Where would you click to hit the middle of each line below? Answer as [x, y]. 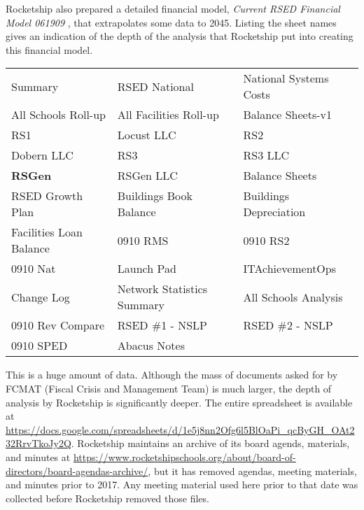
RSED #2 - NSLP [288, 325]
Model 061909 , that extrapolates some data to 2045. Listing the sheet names [171, 22]
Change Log [41, 297]
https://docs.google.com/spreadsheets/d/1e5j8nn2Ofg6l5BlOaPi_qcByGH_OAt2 [180, 429]
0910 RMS [143, 240]
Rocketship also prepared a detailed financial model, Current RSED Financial [173, 8]
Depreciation [274, 212]
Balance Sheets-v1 [288, 115]
